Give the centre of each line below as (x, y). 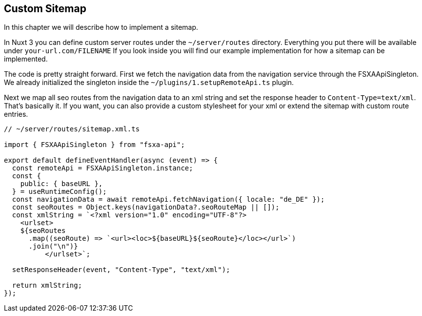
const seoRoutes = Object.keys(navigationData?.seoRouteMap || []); (146, 207)
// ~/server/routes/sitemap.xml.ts (72, 129)
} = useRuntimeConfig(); (59, 192)
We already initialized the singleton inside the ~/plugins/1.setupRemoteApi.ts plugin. (149, 83)
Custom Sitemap (45, 9)
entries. (16, 114)
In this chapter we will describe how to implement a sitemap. (101, 27)
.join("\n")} (53, 246)
